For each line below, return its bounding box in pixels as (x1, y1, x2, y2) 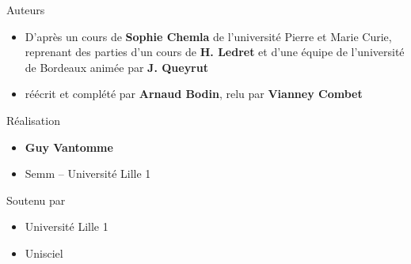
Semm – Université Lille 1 (25, 165, 151, 182)
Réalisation (6, 111, 60, 128)
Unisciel (25, 244, 63, 261)
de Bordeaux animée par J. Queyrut (25, 58, 208, 75)
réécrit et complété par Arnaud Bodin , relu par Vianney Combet (25, 85, 363, 102)
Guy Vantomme (25, 138, 113, 155)
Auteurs (6, 2, 45, 17)
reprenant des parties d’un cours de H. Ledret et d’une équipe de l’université (25, 43, 405, 60)
